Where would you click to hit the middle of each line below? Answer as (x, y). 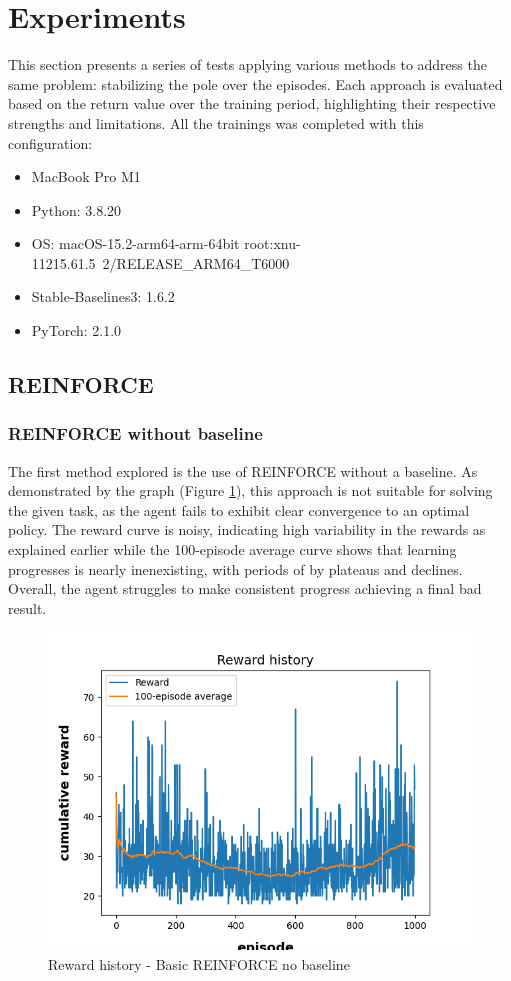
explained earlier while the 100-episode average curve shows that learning (232, 549)
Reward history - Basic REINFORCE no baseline (199, 964)
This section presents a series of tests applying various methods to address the (247, 64)
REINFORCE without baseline (135, 433)
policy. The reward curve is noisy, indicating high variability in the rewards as (247, 529)
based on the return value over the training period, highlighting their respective (252, 103)
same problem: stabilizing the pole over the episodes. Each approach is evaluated (255, 83)
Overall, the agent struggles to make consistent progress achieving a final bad (245, 588)
